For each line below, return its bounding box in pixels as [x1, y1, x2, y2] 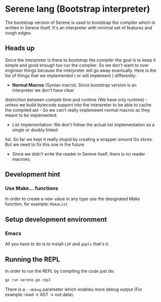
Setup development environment [5, 215, 107, 223]
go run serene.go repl [5, 277, 51, 282]
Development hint [5, 170, 60, 179]
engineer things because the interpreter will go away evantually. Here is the [5, 67, 157, 73]
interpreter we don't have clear [12, 87, 74, 93]
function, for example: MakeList [5, 201, 68, 207]
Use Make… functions [5, 185, 58, 192]
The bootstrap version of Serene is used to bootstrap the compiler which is [5, 20, 156, 25]
